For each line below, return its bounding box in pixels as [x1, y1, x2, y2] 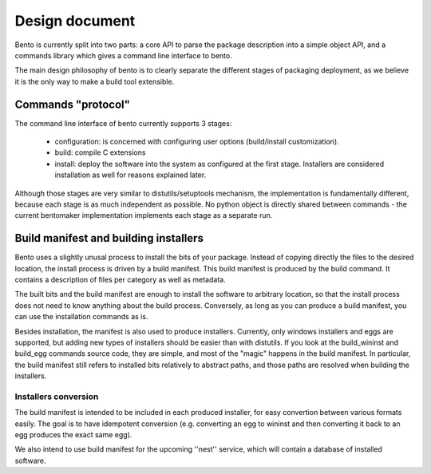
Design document [14, 12, 136, 30]
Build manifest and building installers [14, 231, 204, 245]
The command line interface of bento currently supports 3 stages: [14, 118, 232, 128]
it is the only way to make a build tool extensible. [14, 77, 175, 86]
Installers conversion [14, 391, 99, 402]
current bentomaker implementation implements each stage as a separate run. [14, 211, 273, 220]
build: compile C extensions [54, 148, 146, 157]
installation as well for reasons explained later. [54, 170, 207, 180]
